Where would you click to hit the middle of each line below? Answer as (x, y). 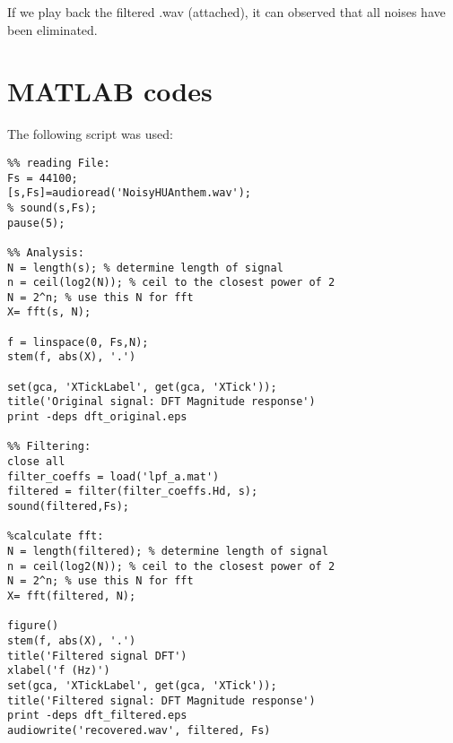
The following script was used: (90, 134)
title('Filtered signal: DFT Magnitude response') (161, 700)
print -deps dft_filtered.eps (97, 716)
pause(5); (36, 223)
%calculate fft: (56, 536)
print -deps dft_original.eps (97, 417)
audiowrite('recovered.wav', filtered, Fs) (139, 730)
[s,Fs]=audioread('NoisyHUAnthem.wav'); (130, 193)
